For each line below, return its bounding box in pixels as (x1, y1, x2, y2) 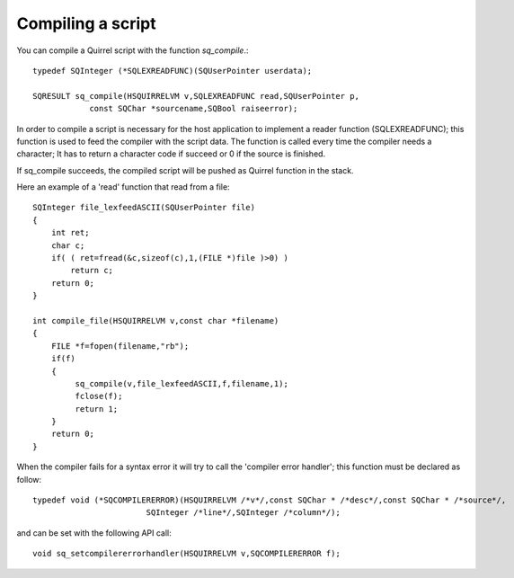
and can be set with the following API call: (16, 527, 173, 538)
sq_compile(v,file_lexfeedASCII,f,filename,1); (75, 378, 289, 388)
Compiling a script (16, 13, 156, 33)
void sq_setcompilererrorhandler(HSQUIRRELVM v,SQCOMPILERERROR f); (32, 548, 341, 559)
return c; (70, 265, 114, 276)
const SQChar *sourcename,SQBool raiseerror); (89, 103, 298, 114)
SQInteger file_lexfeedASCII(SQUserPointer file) (32, 202, 256, 213)
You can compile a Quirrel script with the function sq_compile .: (16, 45, 249, 56)
